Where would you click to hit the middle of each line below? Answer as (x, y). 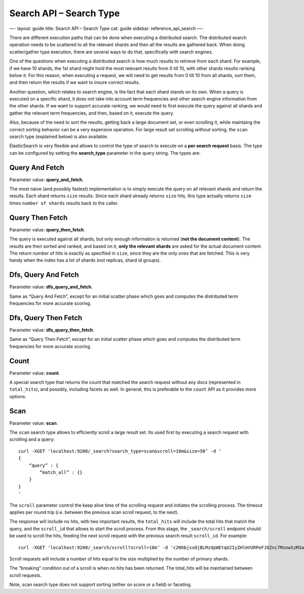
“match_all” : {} (61, 473)
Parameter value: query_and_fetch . (46, 180)
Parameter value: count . (35, 373)
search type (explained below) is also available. (59, 136)
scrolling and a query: (32, 439)
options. (18, 396)
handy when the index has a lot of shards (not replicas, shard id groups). (85, 260)
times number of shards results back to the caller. (64, 203)
